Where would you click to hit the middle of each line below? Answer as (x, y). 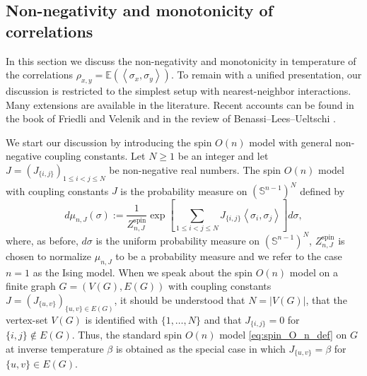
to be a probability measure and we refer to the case (229, 255)
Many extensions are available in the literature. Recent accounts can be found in (180, 104)
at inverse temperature (55, 348)
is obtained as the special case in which (200, 348)
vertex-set (27, 319)
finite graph (31, 286)
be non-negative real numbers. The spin (195, 169)
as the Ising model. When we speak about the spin (142, 272)
